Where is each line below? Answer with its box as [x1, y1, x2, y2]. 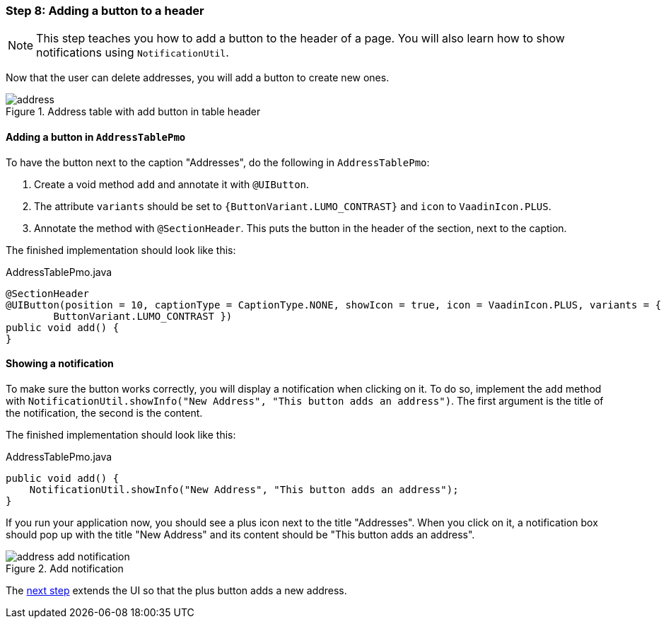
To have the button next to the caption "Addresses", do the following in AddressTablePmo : [6, 156, 430, 168]
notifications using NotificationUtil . [36, 45, 229, 60]
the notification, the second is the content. [6, 406, 203, 419]
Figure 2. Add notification [6, 562, 124, 574]
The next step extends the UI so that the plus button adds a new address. [6, 584, 347, 596]
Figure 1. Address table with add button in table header [6, 105, 261, 118]
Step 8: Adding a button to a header [6, 4, 204, 18]
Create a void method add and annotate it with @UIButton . [34, 178, 310, 190]
